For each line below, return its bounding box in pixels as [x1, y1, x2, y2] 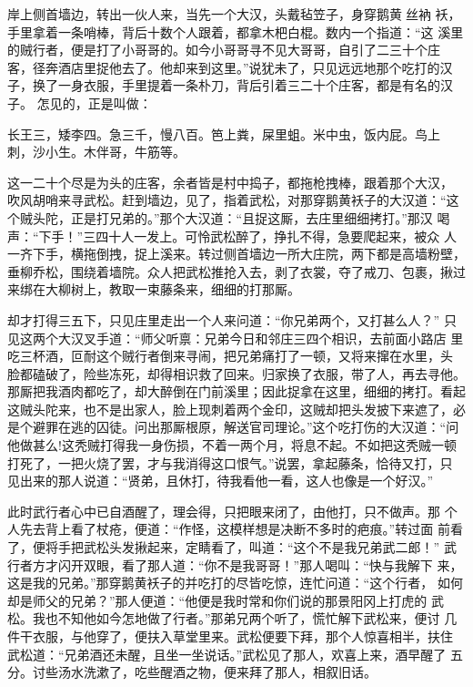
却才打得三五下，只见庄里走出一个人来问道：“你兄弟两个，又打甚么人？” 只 [7, 310, 457, 329]
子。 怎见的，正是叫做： [7, 93, 152, 112]
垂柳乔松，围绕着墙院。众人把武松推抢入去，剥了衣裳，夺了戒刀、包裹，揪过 [7, 261, 466, 281]
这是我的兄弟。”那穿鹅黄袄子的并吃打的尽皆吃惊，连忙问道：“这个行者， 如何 [7, 573, 463, 592]
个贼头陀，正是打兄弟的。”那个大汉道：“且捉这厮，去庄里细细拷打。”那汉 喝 [7, 208, 450, 227]
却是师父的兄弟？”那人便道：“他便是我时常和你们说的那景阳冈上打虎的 [7, 590, 428, 610]
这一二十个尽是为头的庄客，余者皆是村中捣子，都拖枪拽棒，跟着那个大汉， [7, 172, 453, 191]
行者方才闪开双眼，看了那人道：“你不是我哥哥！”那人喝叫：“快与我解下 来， [7, 555, 463, 574]
